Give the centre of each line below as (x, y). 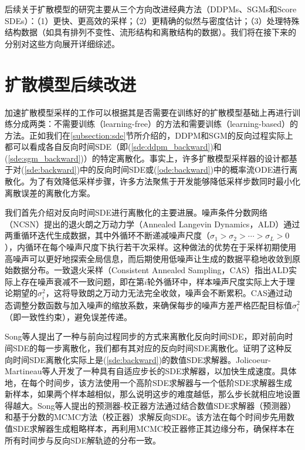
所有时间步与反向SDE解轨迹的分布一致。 (83, 440)
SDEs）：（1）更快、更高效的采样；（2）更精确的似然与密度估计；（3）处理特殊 (152, 20)
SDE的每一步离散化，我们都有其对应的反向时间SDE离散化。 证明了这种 (148, 347)
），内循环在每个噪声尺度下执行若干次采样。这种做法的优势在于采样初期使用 (150, 247)
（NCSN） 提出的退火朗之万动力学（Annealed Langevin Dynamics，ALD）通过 (152, 224)
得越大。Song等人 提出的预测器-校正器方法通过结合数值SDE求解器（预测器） (150, 405)
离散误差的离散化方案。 (50, 192)
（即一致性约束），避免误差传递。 (68, 316)
